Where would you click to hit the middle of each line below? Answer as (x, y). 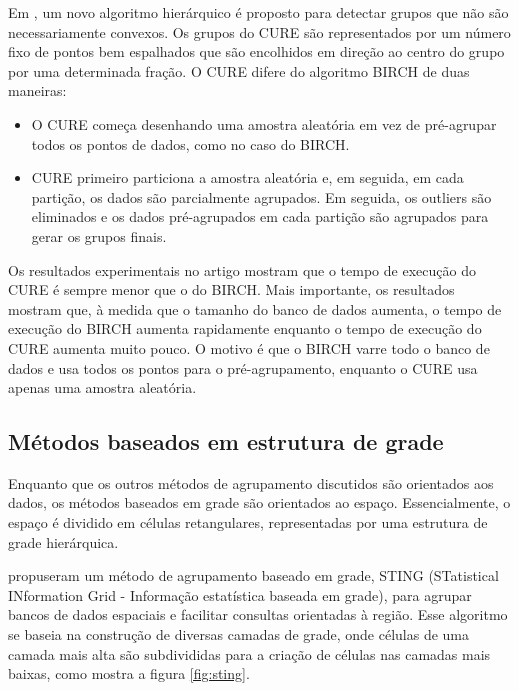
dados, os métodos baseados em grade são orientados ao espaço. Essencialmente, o (259, 502)
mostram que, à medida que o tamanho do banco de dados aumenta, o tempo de (255, 308)
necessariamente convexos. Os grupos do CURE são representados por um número (259, 31)
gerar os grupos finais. (99, 235)
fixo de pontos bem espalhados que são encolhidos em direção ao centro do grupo (256, 51)
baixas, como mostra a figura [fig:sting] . (129, 673)
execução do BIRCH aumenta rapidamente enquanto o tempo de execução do (245, 328)
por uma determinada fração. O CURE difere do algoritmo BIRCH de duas (239, 70)
